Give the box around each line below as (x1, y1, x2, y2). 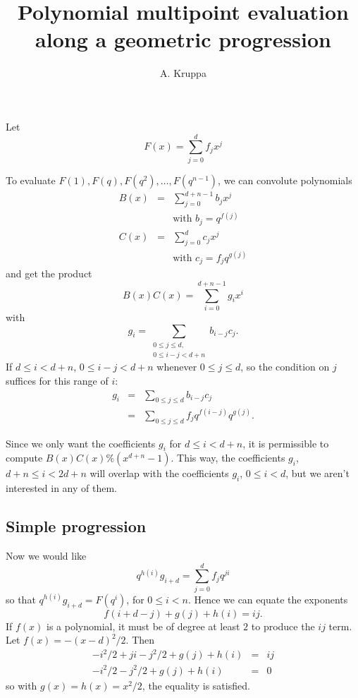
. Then (125, 632, 155, 647)
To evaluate (6, 172, 56, 187)
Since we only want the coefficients (6, 435, 156, 450)
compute (6, 450, 43, 465)
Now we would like (6, 548, 87, 563)
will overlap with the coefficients (89, 466, 229, 481)
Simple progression (6, 515, 147, 537)
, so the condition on (240, 359, 330, 374)
